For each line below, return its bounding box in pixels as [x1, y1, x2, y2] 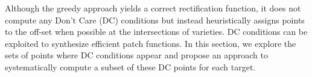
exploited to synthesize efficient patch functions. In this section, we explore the [5, 37, 296, 49]
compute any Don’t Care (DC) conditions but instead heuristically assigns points [5, 13, 305, 26]
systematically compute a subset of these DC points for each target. [5, 60, 256, 73]
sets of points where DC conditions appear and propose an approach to [5, 49, 268, 61]
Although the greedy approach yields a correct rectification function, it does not [5, 2, 301, 14]
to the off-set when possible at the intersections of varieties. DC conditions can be [5, 25, 308, 38]
